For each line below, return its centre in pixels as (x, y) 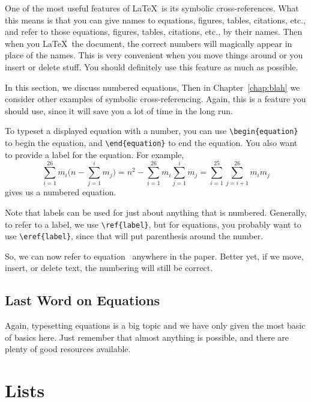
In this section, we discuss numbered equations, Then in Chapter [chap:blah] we (152, 87)
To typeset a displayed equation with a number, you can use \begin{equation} (152, 131)
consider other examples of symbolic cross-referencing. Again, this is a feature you (155, 99)
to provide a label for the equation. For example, (95, 154)
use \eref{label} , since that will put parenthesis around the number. (134, 236)
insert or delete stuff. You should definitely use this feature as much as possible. (152, 66)
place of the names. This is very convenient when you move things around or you (154, 55)
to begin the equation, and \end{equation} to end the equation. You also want (151, 142)
